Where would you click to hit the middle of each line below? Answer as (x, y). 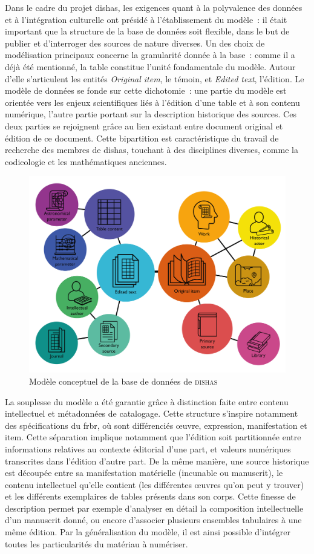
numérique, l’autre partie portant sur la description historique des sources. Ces (151, 114)
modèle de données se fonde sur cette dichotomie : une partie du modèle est (146, 90)
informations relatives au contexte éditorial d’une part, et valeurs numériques (148, 448)
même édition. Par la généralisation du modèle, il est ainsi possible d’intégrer (148, 532)
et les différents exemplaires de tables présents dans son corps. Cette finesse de (150, 496)
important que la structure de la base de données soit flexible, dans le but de (147, 31)
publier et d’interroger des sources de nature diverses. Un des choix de (135, 43)
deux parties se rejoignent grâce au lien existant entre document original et (144, 125)
